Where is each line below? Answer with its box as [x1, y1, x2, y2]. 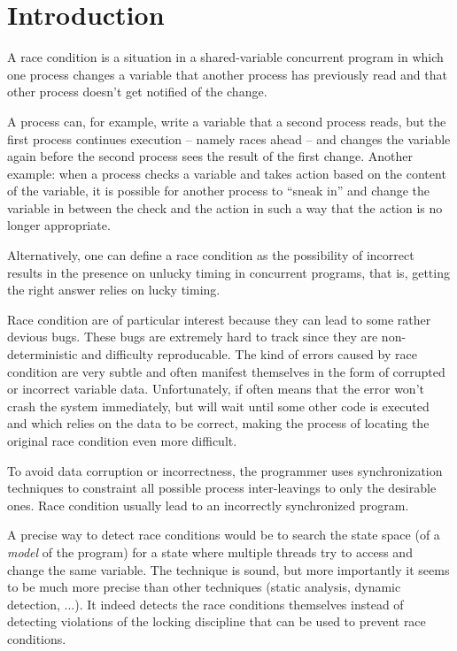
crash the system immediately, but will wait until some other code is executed [7, 396, 430, 415]
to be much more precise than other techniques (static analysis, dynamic [7, 578, 401, 596]
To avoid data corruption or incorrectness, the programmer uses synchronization [7, 461, 443, 479]
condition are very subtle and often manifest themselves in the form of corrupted [7, 362, 445, 380]
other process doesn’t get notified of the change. [7, 82, 267, 101]
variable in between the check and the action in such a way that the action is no [7, 198, 443, 217]
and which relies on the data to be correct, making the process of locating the [7, 414, 430, 433]
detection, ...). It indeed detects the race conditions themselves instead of [7, 594, 404, 613]
